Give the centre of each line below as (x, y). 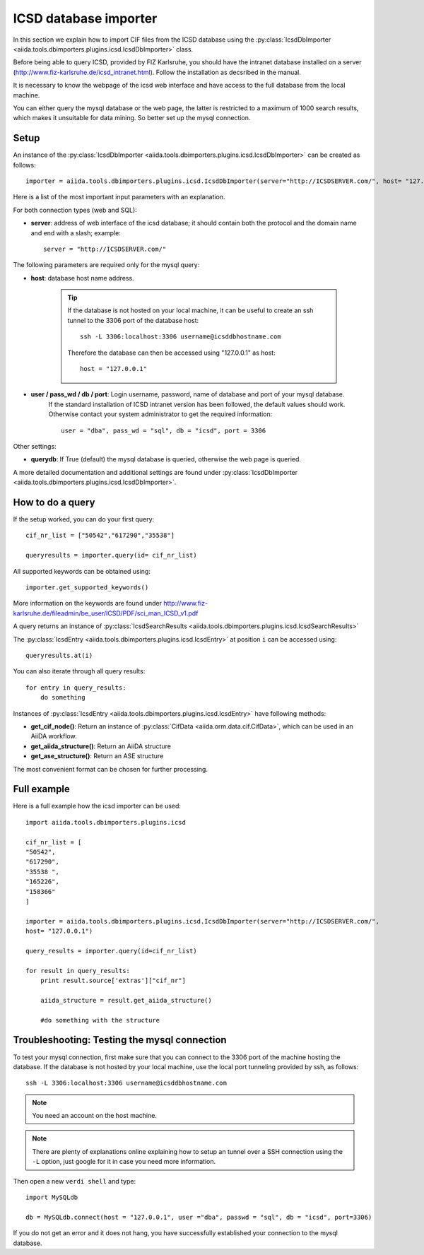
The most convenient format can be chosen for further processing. (111, 769)
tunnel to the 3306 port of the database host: (133, 320)
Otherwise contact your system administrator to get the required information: (160, 414)
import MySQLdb (52, 1197)
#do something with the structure (100, 1020)
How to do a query (54, 502)
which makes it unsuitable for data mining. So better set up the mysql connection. (132, 118)
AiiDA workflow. (54, 736)
